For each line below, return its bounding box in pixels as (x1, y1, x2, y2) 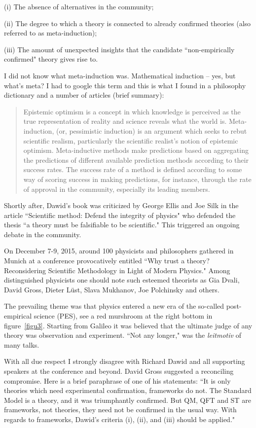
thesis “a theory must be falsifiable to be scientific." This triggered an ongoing (4, 219, 240, 230)
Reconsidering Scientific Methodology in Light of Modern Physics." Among (4, 265, 230, 275)
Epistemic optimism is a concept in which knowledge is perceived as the (23, 106, 241, 116)
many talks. (4, 339, 39, 350)
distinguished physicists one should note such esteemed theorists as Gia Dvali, (4, 275, 240, 285)
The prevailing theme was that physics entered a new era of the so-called (4, 301, 224, 311)
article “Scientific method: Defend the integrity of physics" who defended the (4, 210, 236, 220)
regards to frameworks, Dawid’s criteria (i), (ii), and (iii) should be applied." (4, 414, 235, 424)
